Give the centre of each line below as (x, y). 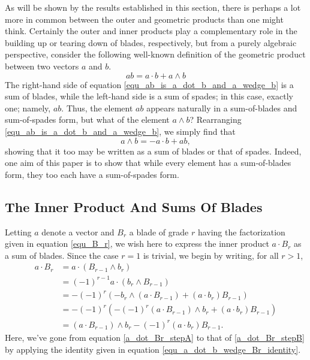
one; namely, (28, 108)
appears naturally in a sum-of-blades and (222, 108)
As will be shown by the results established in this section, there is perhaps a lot (153, 7)
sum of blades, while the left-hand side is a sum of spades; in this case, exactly (149, 96)
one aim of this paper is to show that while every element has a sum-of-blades (148, 163)
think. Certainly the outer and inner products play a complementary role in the (151, 31)
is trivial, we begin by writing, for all (211, 255)
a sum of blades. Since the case (62, 255)
